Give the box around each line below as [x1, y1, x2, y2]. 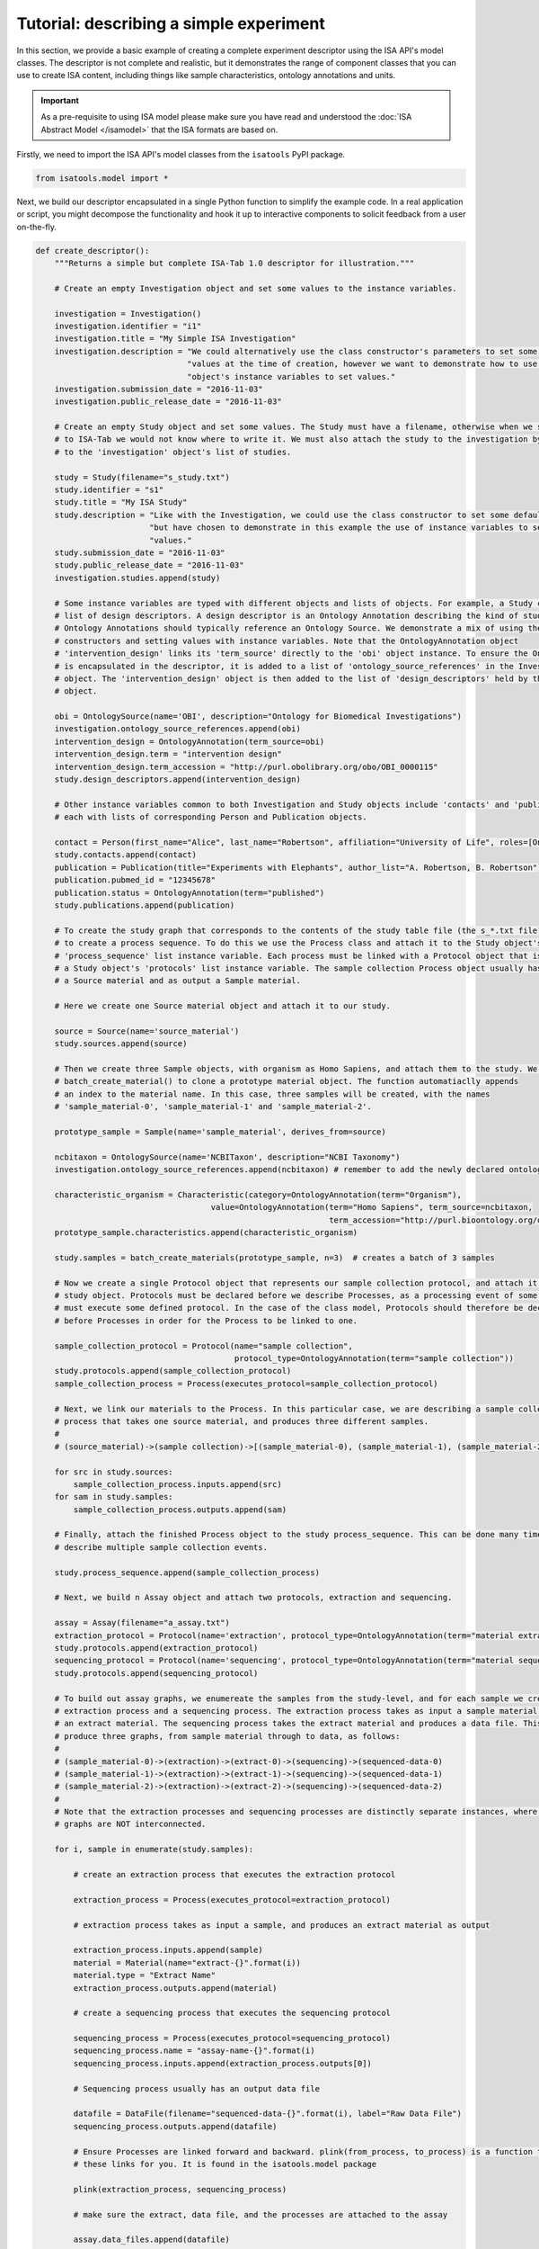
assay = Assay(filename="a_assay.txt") [54, 1617, 231, 1628]
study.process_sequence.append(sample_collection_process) [54, 1567, 321, 1578]
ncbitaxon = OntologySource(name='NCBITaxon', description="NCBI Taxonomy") [54, 1151, 401, 1162]
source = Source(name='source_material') [54, 1026, 240, 1036]
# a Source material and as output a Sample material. [54, 976, 301, 986]
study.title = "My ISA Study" [54, 497, 188, 507]
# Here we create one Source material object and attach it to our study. [54, 1001, 391, 1011]
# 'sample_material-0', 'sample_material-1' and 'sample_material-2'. [54, 1102, 373, 1112]
